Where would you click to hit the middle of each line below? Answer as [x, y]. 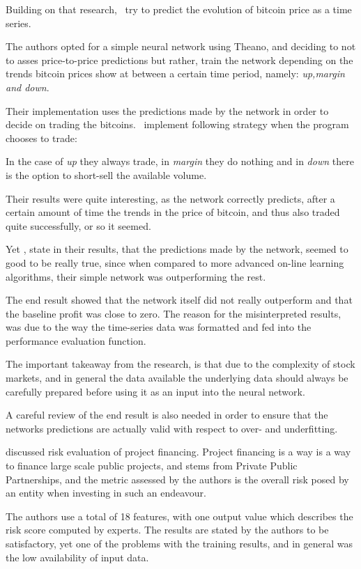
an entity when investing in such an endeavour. [106, 493]
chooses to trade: [41, 138]
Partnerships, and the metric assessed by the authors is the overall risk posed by [177, 479]
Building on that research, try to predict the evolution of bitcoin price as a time [179, 9]
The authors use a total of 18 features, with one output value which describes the [179, 516]
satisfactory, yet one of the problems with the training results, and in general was [179, 543]
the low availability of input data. [77, 557]
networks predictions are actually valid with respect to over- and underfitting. [172, 428]
